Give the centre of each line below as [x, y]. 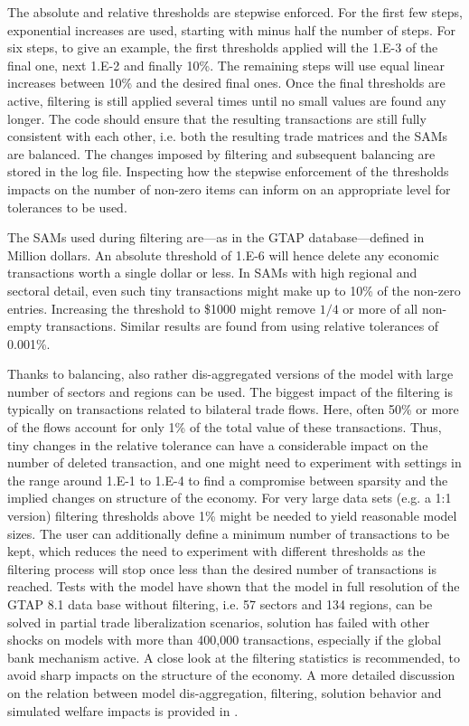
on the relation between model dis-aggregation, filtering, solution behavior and [225, 692]
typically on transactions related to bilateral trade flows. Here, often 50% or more [233, 409]
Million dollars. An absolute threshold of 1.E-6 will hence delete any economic [223, 255]
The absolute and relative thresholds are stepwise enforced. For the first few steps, [235, 12]
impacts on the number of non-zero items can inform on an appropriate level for [229, 189]
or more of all [380, 308]
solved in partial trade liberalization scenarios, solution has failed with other [219, 622]
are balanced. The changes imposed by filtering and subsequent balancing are [221, 153]
